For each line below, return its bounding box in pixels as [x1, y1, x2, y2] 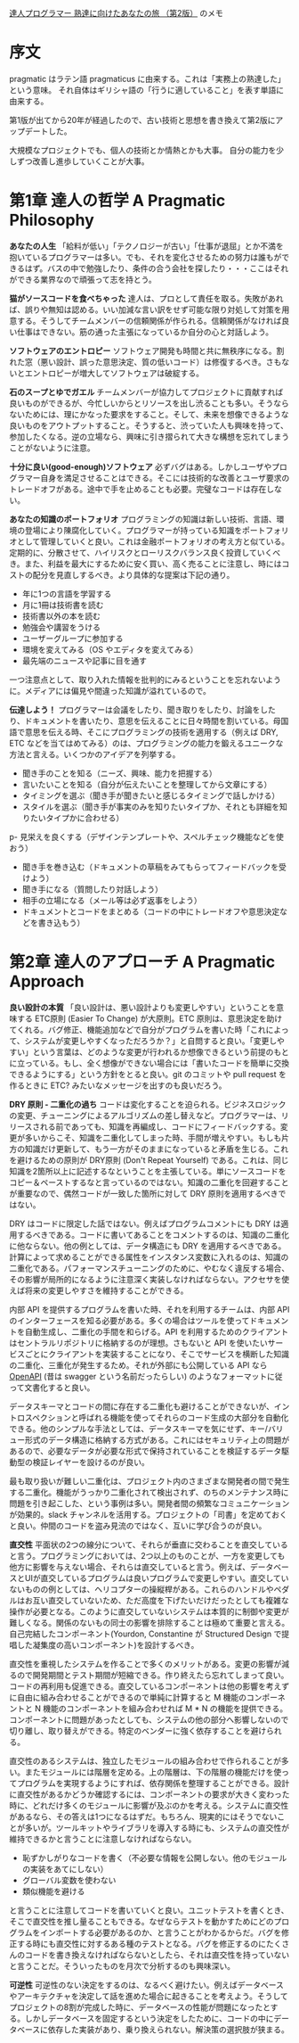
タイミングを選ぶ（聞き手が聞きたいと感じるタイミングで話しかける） [21, 790, 280, 801]
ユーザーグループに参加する [21, 632, 124, 644]
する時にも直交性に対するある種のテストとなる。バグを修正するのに [16, 1938, 267, 1948]
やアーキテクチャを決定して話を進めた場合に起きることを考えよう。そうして [9, 1990, 289, 2001]
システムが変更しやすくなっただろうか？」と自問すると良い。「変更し [24, 1035, 278, 1046]
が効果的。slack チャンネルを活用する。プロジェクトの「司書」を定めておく [9, 1509, 287, 1520]
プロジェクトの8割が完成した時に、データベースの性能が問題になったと [9, 2001, 271, 2013]
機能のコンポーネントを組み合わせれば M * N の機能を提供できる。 [43, 1702, 288, 1714]
